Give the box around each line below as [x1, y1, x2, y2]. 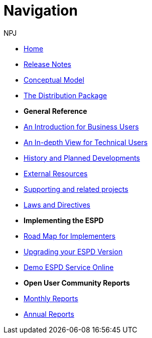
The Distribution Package [24, 91, 107, 100]
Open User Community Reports [24, 278, 130, 287]
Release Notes [24, 59, 71, 69]
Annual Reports [24, 309, 74, 318]
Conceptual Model [24, 75, 84, 84]
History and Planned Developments [24, 153, 140, 162]
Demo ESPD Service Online [24, 262, 114, 272]
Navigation [4, 2, 78, 19]
